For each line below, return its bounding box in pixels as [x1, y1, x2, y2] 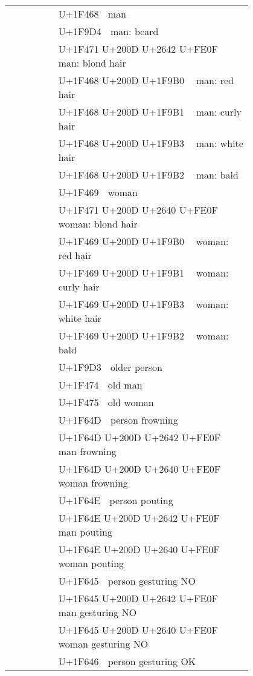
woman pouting [58, 556, 124, 570]
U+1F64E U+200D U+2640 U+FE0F [58, 542, 220, 556]
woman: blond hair [58, 217, 138, 231]
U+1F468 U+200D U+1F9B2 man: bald [58, 168, 239, 182]
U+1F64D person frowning [58, 413, 178, 427]
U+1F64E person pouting [58, 493, 173, 507]
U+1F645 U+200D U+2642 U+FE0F [58, 591, 218, 605]
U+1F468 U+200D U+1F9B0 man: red [58, 73, 234, 87]
